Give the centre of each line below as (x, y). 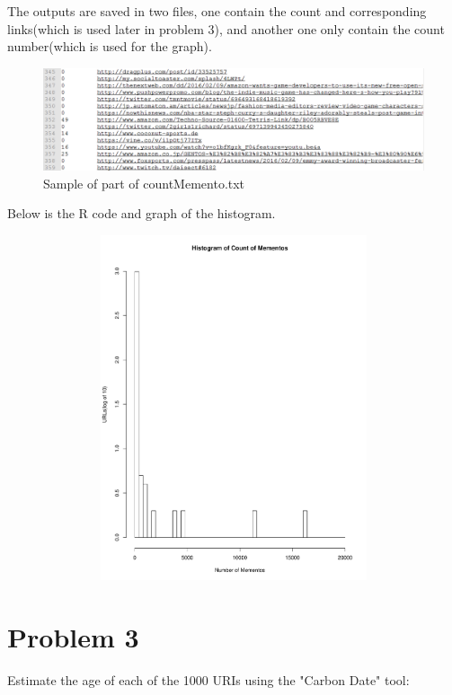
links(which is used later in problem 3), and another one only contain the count (226, 28)
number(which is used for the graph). (110, 46)
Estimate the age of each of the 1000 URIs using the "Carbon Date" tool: (208, 679)
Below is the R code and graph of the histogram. (142, 213)
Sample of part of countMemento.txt (144, 183)
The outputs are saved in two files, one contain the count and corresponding (217, 11)
